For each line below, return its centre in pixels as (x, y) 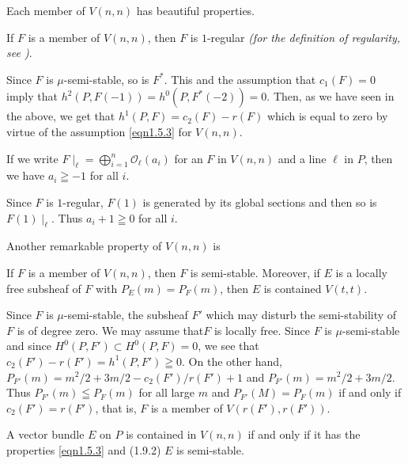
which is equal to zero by (327, 116)
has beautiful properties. (196, 10)
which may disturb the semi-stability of (301, 315)
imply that (32, 96)
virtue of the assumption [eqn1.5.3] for (99, 131)
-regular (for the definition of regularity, (304, 37)
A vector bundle (45, 434)
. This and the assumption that (240, 79)
